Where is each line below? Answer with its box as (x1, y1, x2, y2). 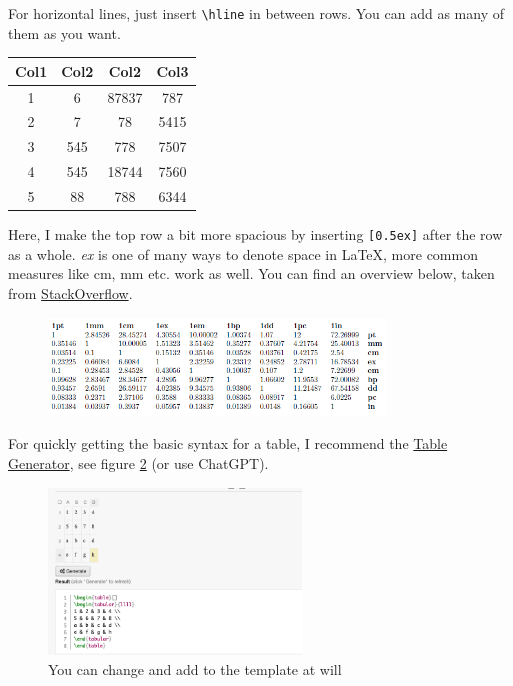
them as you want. (8, 22, 121, 43)
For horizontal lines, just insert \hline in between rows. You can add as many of (8, 3, 504, 23)
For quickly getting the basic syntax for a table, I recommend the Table (8, 433, 448, 454)
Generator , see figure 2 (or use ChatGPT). (8, 452, 269, 473)
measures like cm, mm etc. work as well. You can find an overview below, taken (8, 263, 495, 284)
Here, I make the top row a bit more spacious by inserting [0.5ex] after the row (8, 224, 503, 245)
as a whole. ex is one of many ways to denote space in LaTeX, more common (8, 243, 478, 264)
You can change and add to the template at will (48, 658, 342, 679)
